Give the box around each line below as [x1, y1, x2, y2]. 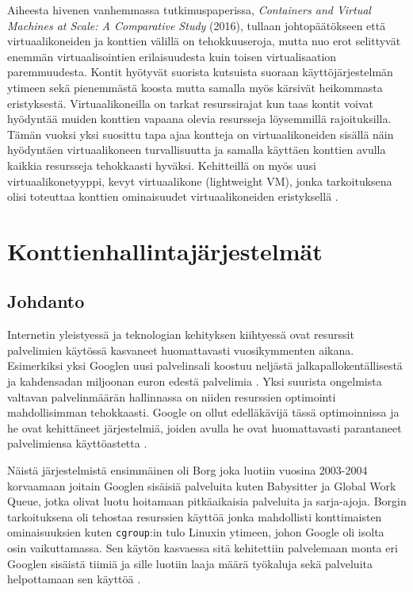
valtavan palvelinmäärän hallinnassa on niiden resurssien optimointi [7, 388, 336, 405]
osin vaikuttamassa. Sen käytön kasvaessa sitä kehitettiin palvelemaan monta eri [7, 540, 398, 556]
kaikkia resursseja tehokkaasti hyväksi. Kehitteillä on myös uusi [7, 156, 316, 173]
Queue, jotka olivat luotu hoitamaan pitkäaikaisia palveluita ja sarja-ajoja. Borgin [7, 493, 407, 509]
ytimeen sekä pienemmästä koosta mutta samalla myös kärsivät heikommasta [7, 79, 383, 95]
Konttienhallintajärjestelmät [7, 234, 323, 267]
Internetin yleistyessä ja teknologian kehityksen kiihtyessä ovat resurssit [7, 326, 354, 343]
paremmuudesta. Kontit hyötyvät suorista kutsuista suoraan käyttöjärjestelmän [7, 63, 393, 80]
